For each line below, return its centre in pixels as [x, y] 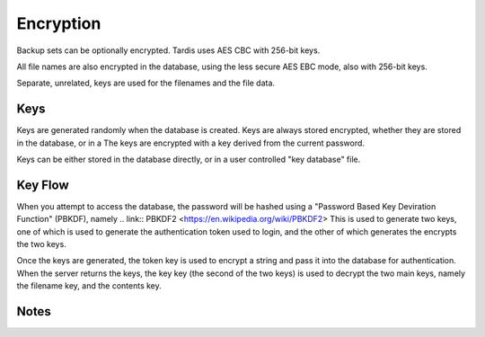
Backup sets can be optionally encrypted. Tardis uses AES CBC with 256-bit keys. [168, 50]
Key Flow [43, 185]
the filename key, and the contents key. [89, 286]
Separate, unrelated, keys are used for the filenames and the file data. [146, 83]
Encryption [59, 23]
